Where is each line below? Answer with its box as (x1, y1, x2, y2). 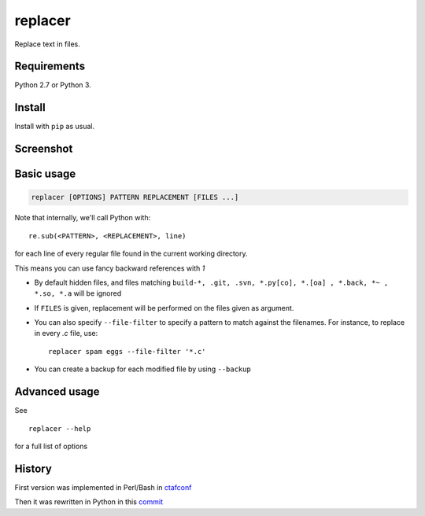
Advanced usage (14, 385, 100, 399)
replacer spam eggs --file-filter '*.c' (48, 347, 206, 356)
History (14, 462, 53, 475)
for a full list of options (14, 441, 88, 451)
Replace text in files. (14, 39, 80, 49)
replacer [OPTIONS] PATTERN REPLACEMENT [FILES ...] (31, 193, 239, 202)
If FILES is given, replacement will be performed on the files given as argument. (34, 303, 294, 312)
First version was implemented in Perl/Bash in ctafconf (14, 482, 192, 492)
